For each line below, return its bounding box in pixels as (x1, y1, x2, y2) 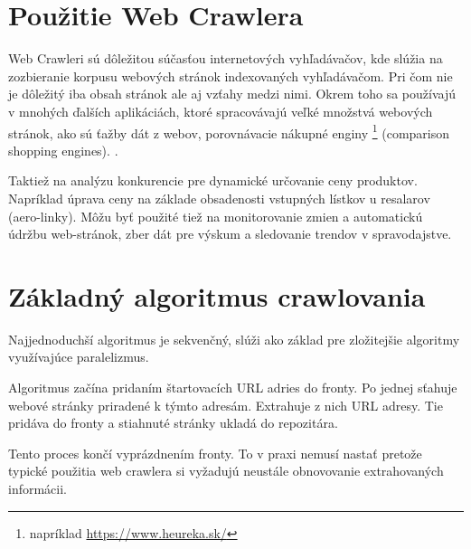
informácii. (8, 479, 68, 497)
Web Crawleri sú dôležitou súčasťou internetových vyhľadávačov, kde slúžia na (8, 49, 443, 68)
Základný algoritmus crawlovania (8, 277, 426, 314)
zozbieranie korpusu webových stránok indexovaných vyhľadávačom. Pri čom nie (8, 66, 453, 85)
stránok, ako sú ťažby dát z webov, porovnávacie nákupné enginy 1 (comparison (8, 120, 450, 142)
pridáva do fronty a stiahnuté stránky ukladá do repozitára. (8, 413, 338, 432)
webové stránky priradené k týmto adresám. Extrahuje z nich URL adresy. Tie (8, 395, 443, 414)
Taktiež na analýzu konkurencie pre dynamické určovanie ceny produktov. (8, 171, 418, 190)
